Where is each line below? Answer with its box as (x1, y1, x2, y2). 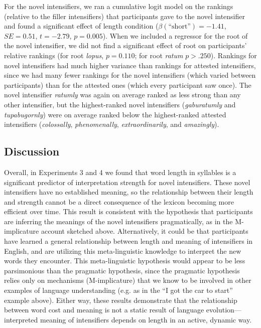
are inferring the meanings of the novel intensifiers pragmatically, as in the (4, 216, 233, 226)
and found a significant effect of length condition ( (4, 21, 159, 31)
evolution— (206, 304, 241, 315)
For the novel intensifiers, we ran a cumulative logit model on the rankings (4, 1, 233, 11)
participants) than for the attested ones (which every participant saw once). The (4, 79, 251, 90)
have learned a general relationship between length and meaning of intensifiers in (4, 236, 253, 246)
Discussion (4, 143, 60, 159)
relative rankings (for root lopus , (4, 50, 104, 60)
